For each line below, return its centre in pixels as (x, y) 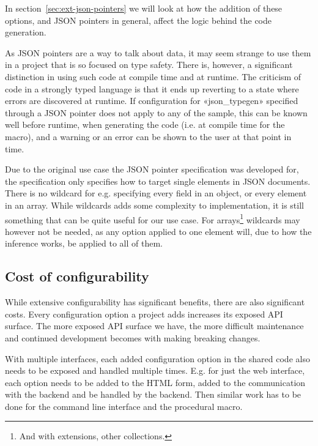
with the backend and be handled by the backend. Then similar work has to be (153, 394)
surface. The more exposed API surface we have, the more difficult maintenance (154, 326)
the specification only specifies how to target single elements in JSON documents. (158, 181)
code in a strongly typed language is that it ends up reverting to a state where (152, 88)
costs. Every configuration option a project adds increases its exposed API (144, 314)
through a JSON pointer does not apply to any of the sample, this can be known (156, 112)
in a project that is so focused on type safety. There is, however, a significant (149, 65)
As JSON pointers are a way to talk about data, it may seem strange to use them (158, 52)
